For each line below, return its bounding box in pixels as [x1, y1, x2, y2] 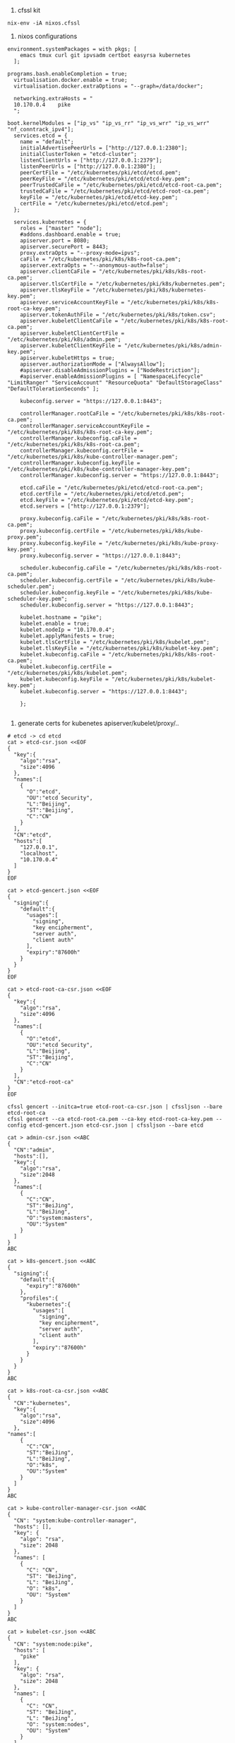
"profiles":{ [20, 1295, 59, 1302]
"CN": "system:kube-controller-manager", [13, 1517, 138, 1524]
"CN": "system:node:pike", [13, 1641, 93, 1648]
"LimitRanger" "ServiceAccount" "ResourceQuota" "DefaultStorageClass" [7, 379, 222, 386]
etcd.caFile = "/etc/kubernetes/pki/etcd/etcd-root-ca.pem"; [20, 484, 203, 491]
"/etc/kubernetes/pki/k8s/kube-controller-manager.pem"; [7, 453, 179, 460]
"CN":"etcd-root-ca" [13, 1079, 74, 1086]
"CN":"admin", [13, 1146, 55, 1154]
